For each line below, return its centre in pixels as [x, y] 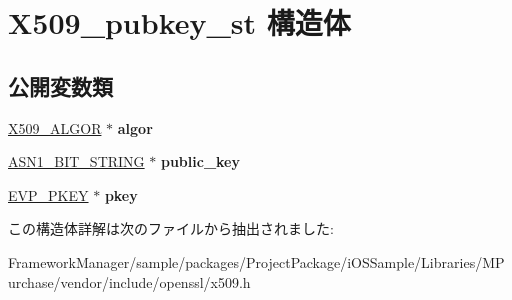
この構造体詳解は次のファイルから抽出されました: [171, 228]
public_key [200, 161]
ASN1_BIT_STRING [76, 161]
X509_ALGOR [55, 127]
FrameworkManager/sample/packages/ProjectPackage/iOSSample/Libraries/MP [256, 261]
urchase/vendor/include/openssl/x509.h [129, 281]
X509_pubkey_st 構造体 [179, 22]
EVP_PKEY [48, 194]
